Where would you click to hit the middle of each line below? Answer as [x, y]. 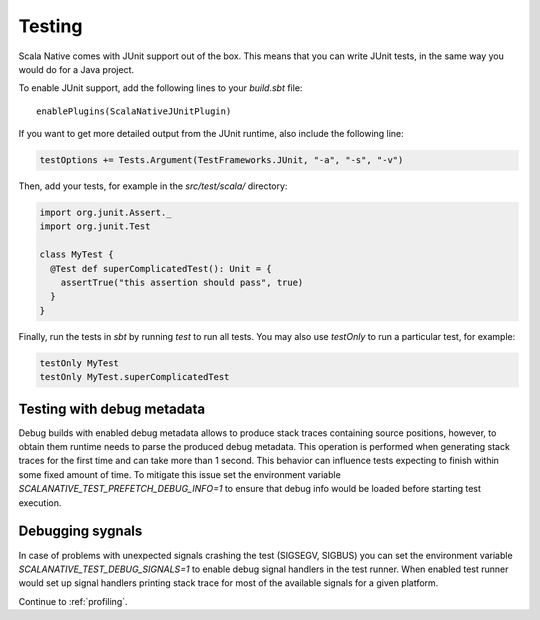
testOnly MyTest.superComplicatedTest [134, 377]
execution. [40, 502]
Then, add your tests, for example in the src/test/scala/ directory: [153, 186]
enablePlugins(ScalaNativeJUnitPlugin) [134, 111]
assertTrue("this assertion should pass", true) [182, 283]
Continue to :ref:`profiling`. [73, 601]
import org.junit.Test [95, 226]
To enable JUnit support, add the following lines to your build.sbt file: [160, 88]
